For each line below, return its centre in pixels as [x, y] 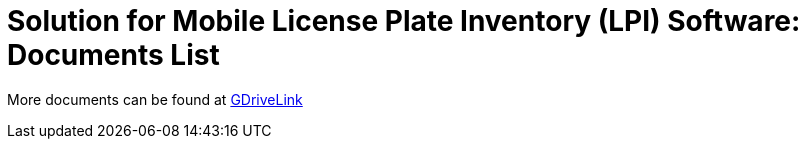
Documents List [113, 55]
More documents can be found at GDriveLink [155, 99]
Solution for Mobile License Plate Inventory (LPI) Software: [404, 21]
